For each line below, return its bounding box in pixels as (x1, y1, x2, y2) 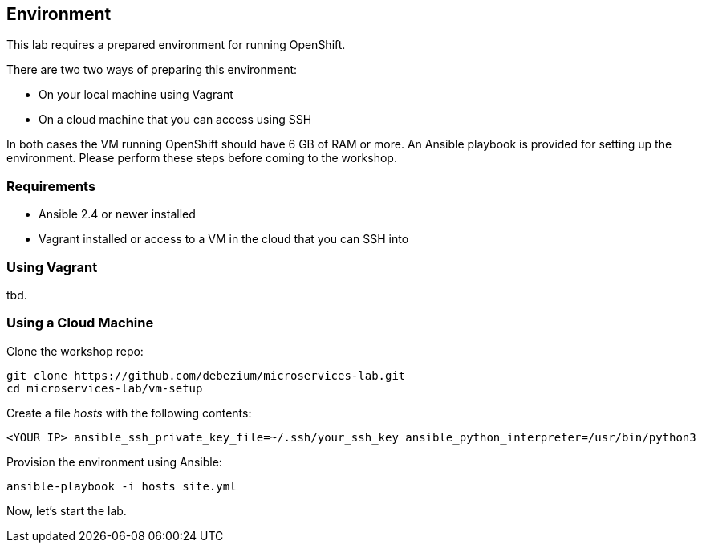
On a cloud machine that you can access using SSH (39, 112, 312, 127)
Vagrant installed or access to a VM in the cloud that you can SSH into (39, 232, 409, 246)
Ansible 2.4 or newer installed (39, 207, 196, 222)
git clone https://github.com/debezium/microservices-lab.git (6, 368, 406, 382)
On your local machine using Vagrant (39, 87, 233, 102)
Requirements (6, 177, 96, 194)
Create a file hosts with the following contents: (6, 405, 252, 420)
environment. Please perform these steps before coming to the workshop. (6, 151, 397, 165)
